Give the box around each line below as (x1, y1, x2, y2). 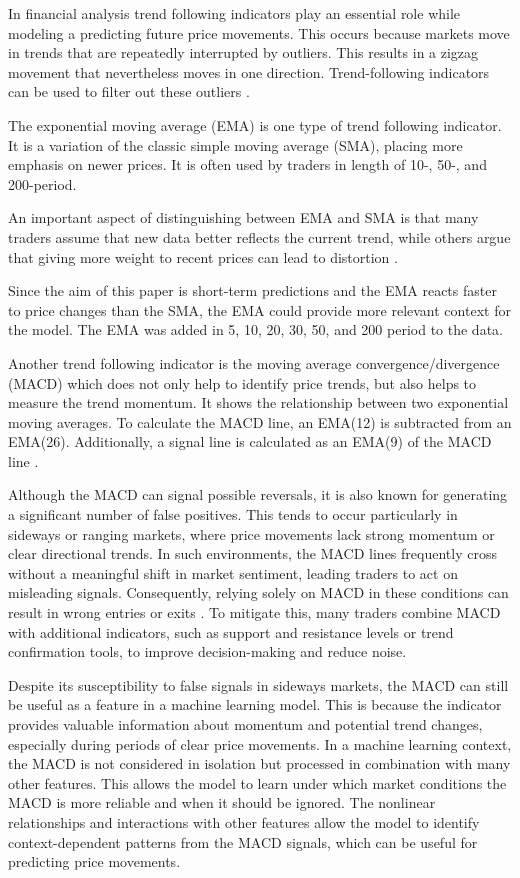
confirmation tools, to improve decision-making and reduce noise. (8, 641, 407, 662)
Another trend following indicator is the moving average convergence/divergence (8, 352, 500, 373)
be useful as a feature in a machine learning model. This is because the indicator (8, 694, 502, 715)
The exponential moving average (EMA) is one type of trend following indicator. (8, 114, 502, 135)
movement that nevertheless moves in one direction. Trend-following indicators (8, 61, 490, 82)
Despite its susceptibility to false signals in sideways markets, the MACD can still (8, 674, 509, 695)
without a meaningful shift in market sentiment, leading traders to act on (8, 562, 458, 583)
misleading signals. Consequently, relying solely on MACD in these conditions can (8, 582, 509, 603)
